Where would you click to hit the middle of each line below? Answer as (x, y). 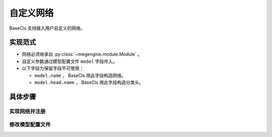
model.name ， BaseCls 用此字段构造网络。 (80, 75)
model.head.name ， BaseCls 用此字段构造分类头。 (89, 82)
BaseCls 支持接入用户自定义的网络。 (47, 28)
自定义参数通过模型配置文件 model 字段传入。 (70, 61)
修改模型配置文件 (30, 124)
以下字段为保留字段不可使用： (53, 68)
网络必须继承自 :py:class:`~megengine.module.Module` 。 (82, 54)
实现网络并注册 (27, 111)
